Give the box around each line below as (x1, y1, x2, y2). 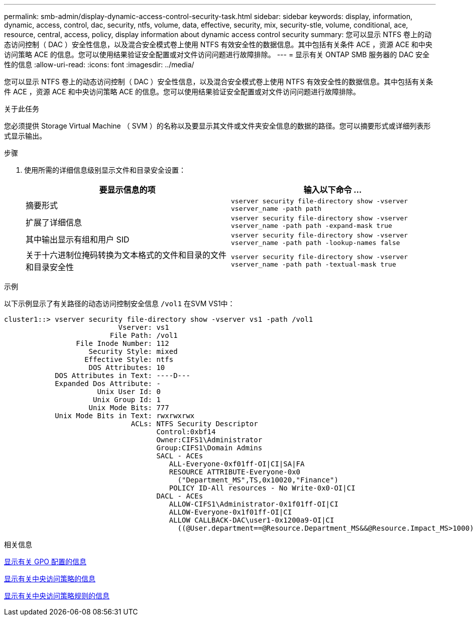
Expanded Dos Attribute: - (55, 380, 161, 388)
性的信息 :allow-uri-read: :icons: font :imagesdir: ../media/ (4, 60, 194, 69)
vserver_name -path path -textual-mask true (231, 261, 396, 268)
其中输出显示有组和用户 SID (26, 234, 130, 244)
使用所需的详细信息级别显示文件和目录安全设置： (24, 166, 186, 174)
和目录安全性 (26, 262, 74, 272)
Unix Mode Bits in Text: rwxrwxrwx (55, 412, 195, 420)
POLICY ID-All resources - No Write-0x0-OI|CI (169, 484, 355, 492)
